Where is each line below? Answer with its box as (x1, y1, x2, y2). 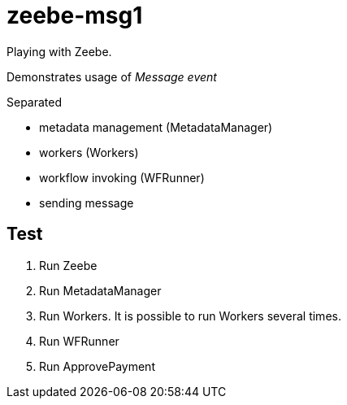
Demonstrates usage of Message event (7, 69, 217, 84)
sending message (39, 195, 134, 210)
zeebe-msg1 (7, 2, 143, 29)
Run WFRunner (39, 333, 119, 348)
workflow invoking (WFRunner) (39, 170, 205, 185)
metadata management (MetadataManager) (39, 120, 273, 134)
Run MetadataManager (39, 283, 162, 298)
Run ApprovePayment (39, 359, 155, 373)
